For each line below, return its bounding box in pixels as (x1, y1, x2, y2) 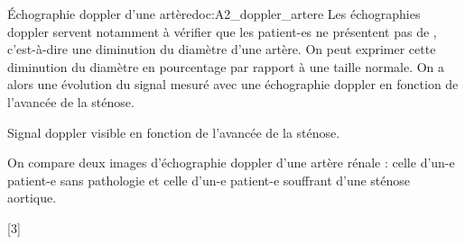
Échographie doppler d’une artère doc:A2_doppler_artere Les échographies (7, 5, 421, 23)
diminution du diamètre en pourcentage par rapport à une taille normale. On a (7, 57, 445, 76)
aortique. (7, 188, 57, 207)
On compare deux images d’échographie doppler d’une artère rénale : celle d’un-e (7, 153, 455, 172)
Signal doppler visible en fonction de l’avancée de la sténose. (7, 122, 340, 141)
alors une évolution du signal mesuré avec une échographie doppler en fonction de (7, 75, 459, 94)
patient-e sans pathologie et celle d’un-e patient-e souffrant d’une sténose (7, 170, 411, 189)
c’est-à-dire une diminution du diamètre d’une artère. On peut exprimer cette (7, 40, 436, 59)
